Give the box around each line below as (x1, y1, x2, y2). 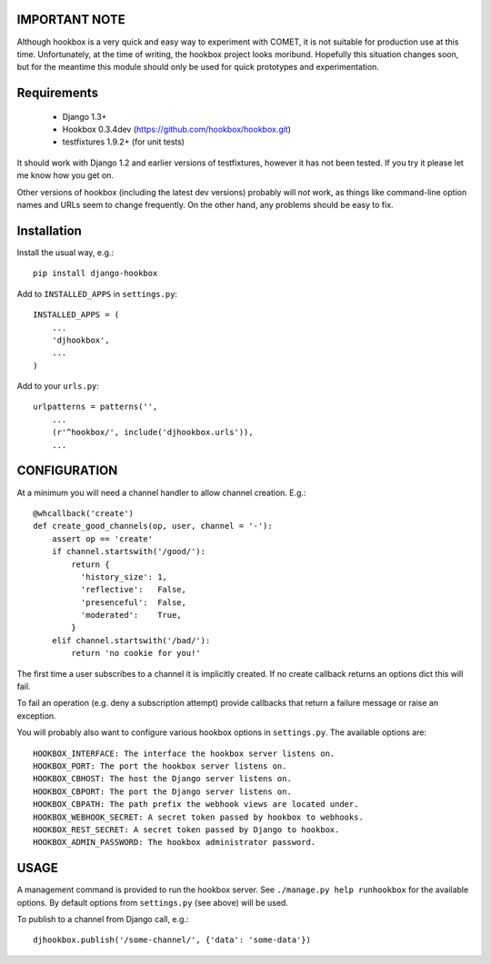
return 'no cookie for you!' (71, 648, 202, 659)
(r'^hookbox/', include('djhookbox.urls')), (51, 427, 254, 438)
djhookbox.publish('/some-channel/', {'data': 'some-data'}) (33, 935, 311, 945)
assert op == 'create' (51, 533, 154, 544)
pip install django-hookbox (33, 268, 158, 279)
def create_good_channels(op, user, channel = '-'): (33, 521, 273, 532)
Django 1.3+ (62, 111, 107, 122)
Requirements (16, 85, 99, 101)
